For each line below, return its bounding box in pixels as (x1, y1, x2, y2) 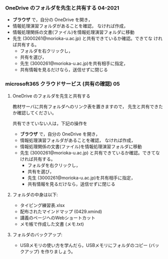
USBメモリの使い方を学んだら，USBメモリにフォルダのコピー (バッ (20, 242, 159, 248)
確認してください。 (17, 109, 57, 115)
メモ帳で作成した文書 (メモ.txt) (20, 221, 84, 227)
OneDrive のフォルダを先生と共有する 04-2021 (5, 4, 119, 11)
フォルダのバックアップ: (12, 231, 63, 237)
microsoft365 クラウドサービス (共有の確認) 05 (5, 80, 120, 87)
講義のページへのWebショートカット (20, 214, 96, 220)
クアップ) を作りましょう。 (20, 248, 76, 254)
